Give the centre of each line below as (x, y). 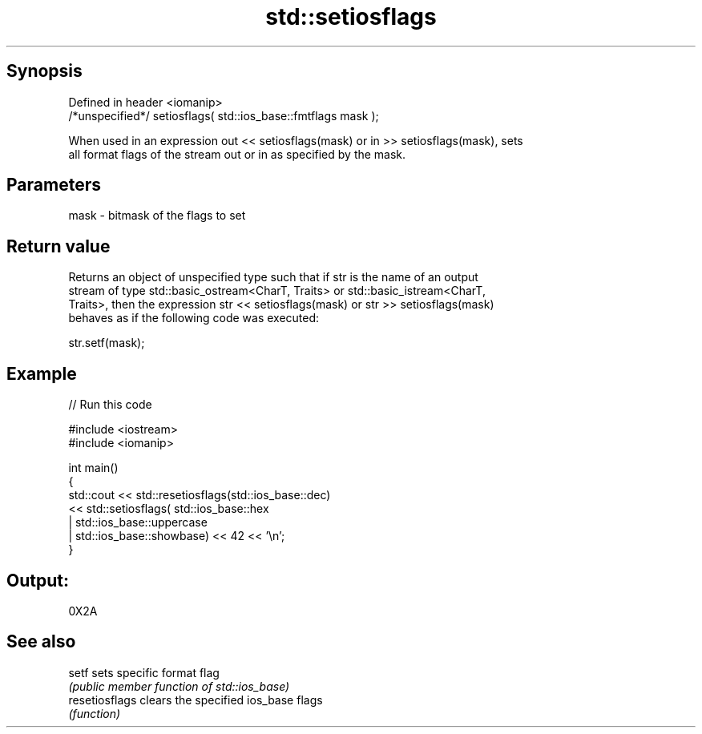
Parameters (54, 185)
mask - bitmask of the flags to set (157, 216)
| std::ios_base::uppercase (138, 522)
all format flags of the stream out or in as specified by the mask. (237, 154)
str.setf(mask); (107, 343)
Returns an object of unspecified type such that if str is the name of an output (273, 277)
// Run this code (110, 405)
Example (42, 373)
